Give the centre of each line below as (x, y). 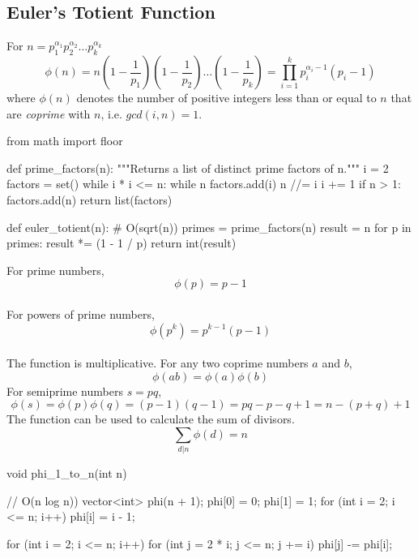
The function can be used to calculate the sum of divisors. (151, 419)
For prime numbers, (55, 270)
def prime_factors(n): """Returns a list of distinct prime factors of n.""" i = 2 (198, 167)
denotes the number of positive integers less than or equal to (226, 97)
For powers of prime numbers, (81, 313)
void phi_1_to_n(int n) (67, 473)
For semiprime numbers (65, 391)
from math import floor (65, 141)
